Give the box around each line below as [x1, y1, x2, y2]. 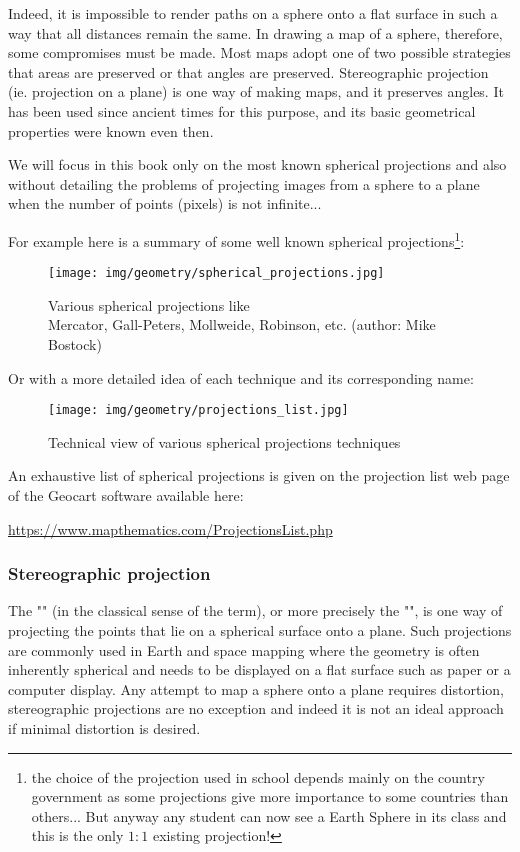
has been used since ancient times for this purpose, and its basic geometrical [8, 100, 476, 121]
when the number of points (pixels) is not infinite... [8, 193, 322, 214]
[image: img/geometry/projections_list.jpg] [48, 403, 349, 418]
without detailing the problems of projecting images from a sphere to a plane [8, 173, 480, 194]
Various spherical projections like [48, 294, 250, 315]
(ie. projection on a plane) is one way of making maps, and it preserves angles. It [8, 81, 504, 102]
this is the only [31, 825, 124, 846]
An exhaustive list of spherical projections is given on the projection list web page [8, 465, 510, 486]
